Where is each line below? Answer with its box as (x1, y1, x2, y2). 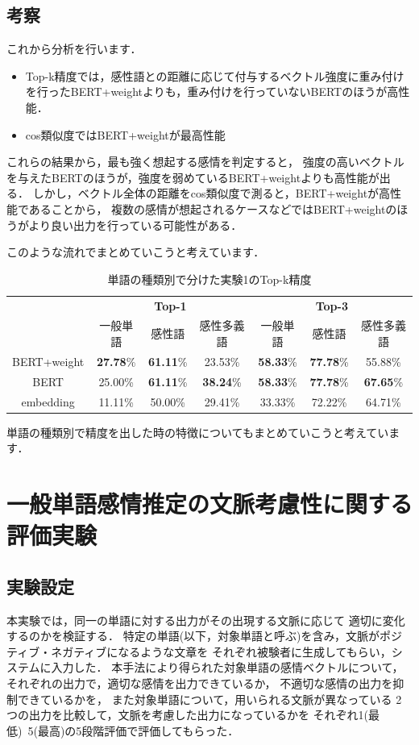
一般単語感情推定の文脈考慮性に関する (6, 487, 413, 520)
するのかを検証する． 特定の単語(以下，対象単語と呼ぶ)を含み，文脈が (6, 627, 380, 644)
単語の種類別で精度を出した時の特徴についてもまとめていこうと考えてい (6, 423, 389, 440)
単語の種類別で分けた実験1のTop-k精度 (107, 270, 312, 287)
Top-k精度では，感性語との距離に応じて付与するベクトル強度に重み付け (25, 67, 404, 84)
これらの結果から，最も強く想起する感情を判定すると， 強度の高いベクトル (6, 153, 404, 170)
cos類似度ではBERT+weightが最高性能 (25, 126, 226, 143)
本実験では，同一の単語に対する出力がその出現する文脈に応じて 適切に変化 (6, 611, 405, 628)
